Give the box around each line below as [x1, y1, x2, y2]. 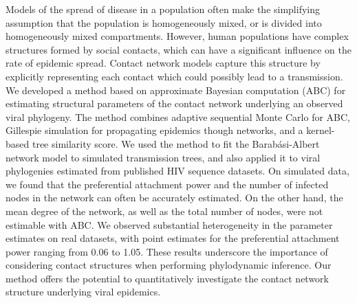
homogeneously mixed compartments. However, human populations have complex [6, 29, 349, 43]
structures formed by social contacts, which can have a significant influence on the [6, 42, 351, 56]
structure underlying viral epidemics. [6, 284, 161, 299]
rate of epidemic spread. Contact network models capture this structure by [6, 56, 321, 70]
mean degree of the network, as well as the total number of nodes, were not [6, 203, 323, 218]
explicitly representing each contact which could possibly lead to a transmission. [6, 69, 343, 83]
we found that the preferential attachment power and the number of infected [6, 177, 329, 191]
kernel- [306, 123, 335, 137]
